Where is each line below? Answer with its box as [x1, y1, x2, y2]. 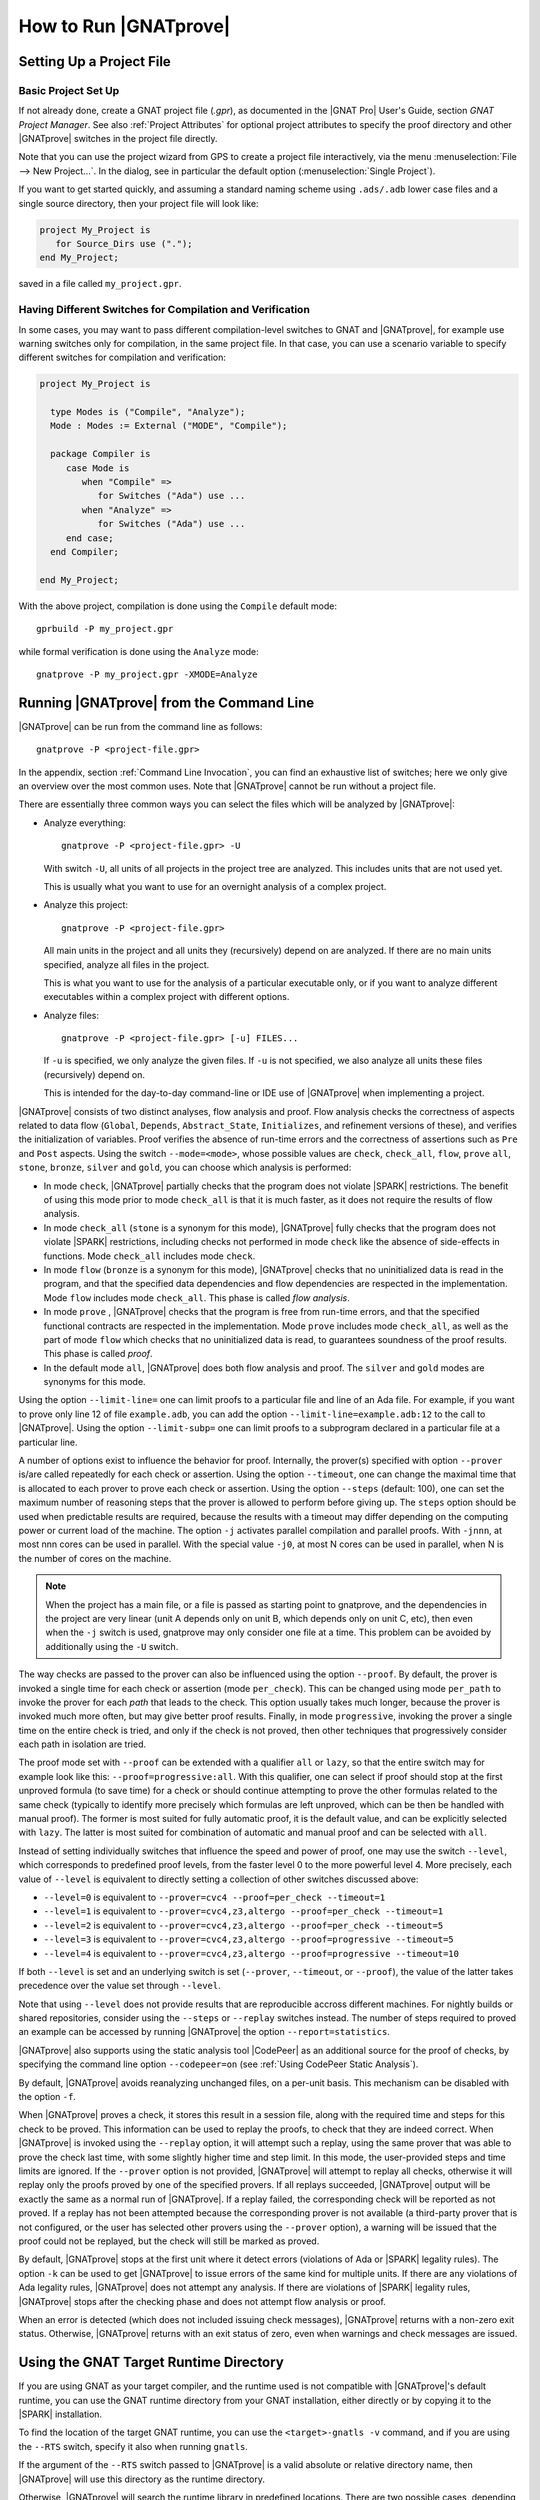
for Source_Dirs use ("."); [55, 238, 194, 250]
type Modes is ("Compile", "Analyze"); [50, 406, 246, 418]
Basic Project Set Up [18, 83, 120, 97]
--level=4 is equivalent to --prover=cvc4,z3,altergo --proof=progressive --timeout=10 [43, 1947, 460, 1959]
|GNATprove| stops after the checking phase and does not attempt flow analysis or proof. [18, 2295, 387, 2307]
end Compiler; [50, 546, 120, 557]
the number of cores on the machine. [18, 1552, 172, 1564]
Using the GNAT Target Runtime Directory [18, 2354, 284, 2371]
